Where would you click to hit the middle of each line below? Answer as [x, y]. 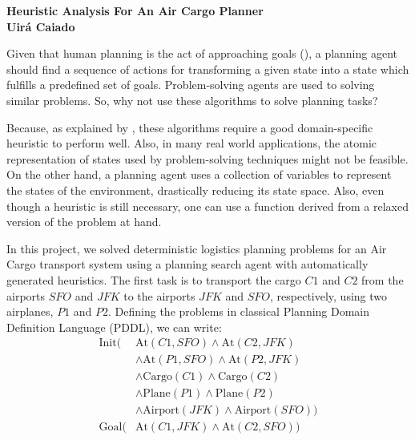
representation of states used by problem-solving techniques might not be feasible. [207, 158]
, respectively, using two [329, 295]
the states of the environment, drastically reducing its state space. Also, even [195, 190]
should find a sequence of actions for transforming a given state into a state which [208, 69]
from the [383, 279]
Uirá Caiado [41, 26]
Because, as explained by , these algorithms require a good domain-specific [190, 127]
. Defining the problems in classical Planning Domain [239, 311]
